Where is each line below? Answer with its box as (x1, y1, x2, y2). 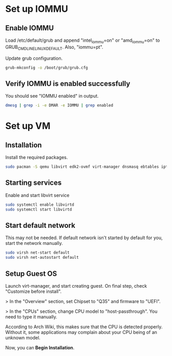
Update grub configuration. (5, 55, 63, 61)
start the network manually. (5, 240, 63, 246)
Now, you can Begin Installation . (5, 344, 75, 350)
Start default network (5, 221, 76, 229)
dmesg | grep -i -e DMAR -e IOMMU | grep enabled (5, 103, 114, 108)
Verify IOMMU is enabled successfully (5, 79, 131, 88)
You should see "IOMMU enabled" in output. (5, 93, 99, 99)
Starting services (5, 179, 62, 187)
